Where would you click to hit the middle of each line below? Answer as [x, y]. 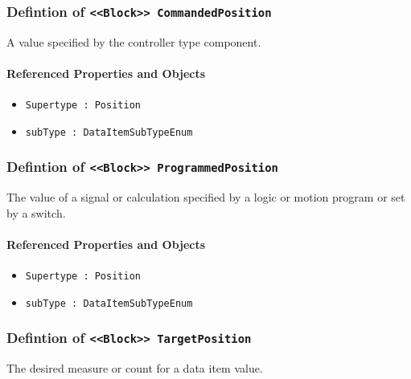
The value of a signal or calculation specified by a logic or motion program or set [206, 197]
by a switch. [36, 212]
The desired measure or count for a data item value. [135, 368]
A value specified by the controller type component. [134, 41]
